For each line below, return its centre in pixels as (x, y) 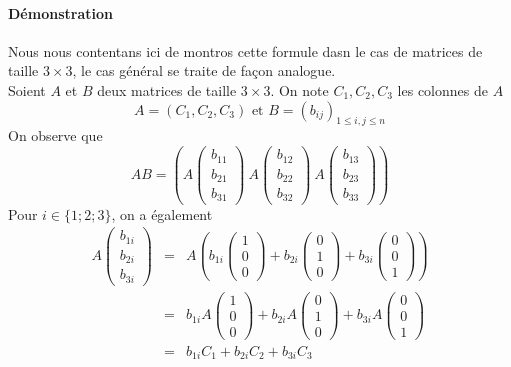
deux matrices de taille (167, 89)
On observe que (55, 135)
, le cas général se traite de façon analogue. (204, 70)
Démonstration (60, 12)
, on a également (162, 213)
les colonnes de (442, 89)
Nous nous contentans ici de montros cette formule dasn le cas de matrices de (245, 50)
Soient (27, 89)
